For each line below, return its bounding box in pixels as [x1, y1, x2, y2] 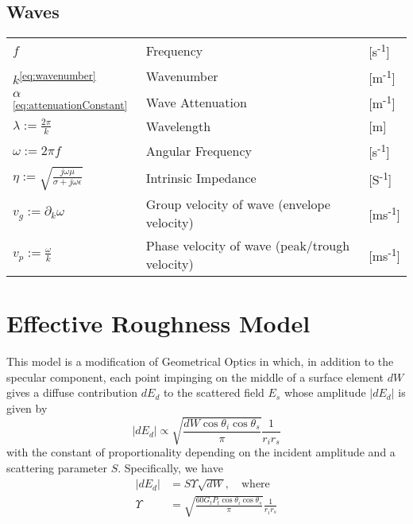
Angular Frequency [145, 141, 253, 160]
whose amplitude [284, 384, 366, 401]
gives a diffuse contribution [6, 384, 138, 401]
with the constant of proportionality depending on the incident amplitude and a [6, 444, 396, 460]
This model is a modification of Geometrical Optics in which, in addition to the [6, 353, 394, 370]
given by [6, 400, 48, 417]
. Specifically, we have [118, 459, 223, 475]
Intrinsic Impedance [145, 169, 257, 188]
